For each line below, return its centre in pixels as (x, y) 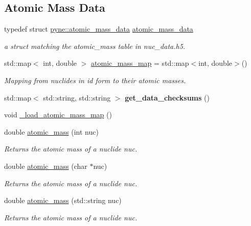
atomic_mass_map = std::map (140, 63)
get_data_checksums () (167, 97)
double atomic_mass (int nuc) (51, 131)
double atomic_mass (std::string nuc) (63, 200)
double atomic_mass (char (46, 166)
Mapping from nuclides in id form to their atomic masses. (95, 80)
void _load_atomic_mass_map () (58, 115)
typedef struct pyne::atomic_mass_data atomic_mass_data (99, 29)
